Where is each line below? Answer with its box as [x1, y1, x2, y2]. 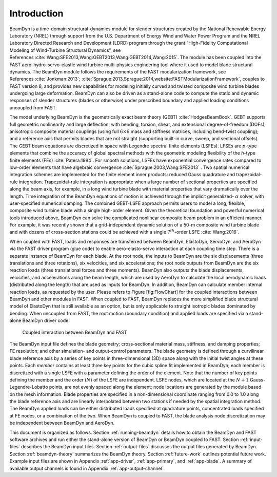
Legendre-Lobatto [9, 384, 48, 390]
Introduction [9, 8, 64, 19]
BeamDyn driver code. [22, 317, 70, 323]
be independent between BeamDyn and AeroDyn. [9, 420, 115, 426]
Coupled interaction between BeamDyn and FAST [22, 329, 127, 335]
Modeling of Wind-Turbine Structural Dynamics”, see [9, 47, 121, 53]
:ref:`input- [240, 436, 263, 443]
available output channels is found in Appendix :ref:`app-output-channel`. [9, 465, 165, 471]
